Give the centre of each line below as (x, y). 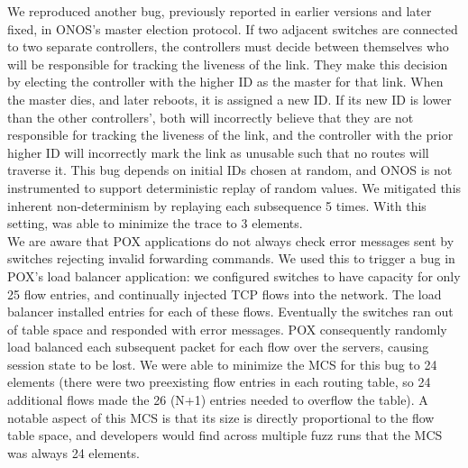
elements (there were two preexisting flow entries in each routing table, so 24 (219, 382)
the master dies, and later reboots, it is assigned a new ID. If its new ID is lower (229, 99)
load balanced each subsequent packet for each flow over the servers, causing (218, 347)
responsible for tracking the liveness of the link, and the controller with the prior (230, 135)
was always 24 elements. (73, 452)
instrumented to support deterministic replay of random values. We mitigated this (234, 187)
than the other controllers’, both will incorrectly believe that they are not (211, 117)
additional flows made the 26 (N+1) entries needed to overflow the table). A (218, 400)
